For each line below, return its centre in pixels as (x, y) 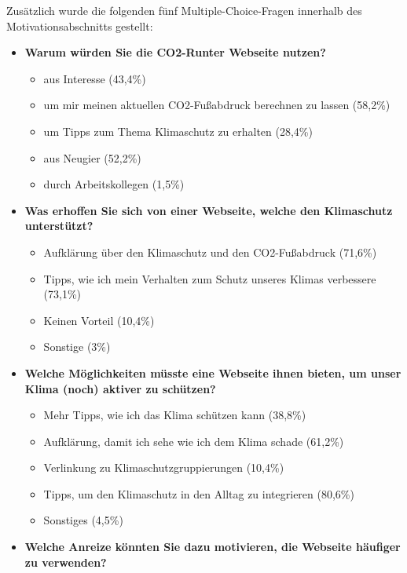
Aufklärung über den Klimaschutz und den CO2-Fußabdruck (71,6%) (210, 252)
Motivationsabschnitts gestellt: (80, 26)
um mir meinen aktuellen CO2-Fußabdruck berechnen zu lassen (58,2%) (217, 105)
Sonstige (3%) (77, 347)
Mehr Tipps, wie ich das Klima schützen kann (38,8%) (175, 415)
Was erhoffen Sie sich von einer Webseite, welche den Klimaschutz (209, 210)
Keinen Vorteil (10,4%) (99, 320)
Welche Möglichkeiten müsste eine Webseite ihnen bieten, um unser (213, 372)
